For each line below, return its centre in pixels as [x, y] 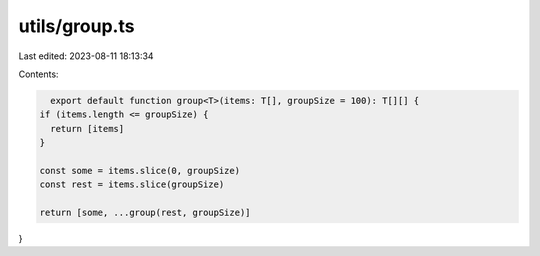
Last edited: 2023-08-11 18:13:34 [86, 56]
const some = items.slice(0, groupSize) [139, 170]
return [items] [87, 128]
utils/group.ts [76, 26]
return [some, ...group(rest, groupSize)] [145, 213]
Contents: [38, 74]
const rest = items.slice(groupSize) [132, 184]
